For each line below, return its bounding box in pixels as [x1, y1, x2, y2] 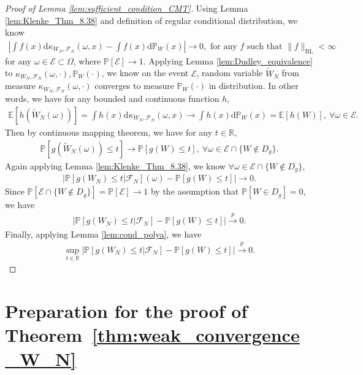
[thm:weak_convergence [92, 322, 300, 347]
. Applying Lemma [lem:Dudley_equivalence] [143, 54, 313, 67]
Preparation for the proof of [5, 298, 248, 323]
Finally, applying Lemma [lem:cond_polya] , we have [5, 227, 202, 240]
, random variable [196, 66, 263, 79]
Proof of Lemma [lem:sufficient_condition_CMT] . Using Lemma [5, 2, 248, 14]
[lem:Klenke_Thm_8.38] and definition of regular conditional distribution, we [5, 14, 298, 26]
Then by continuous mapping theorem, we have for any [5, 125, 213, 138]
